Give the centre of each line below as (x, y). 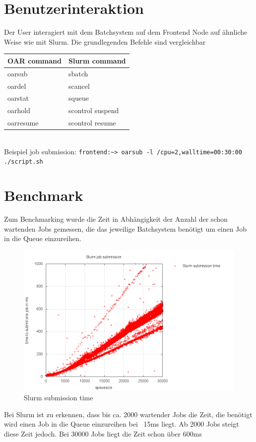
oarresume (23, 123)
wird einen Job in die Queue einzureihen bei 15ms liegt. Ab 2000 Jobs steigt (122, 424)
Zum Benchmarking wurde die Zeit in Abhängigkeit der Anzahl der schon (116, 219)
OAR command (35, 60)
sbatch (78, 73)
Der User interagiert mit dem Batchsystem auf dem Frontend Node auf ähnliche (126, 32)
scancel (79, 86)
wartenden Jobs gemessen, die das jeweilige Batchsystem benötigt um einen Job (126, 228)
